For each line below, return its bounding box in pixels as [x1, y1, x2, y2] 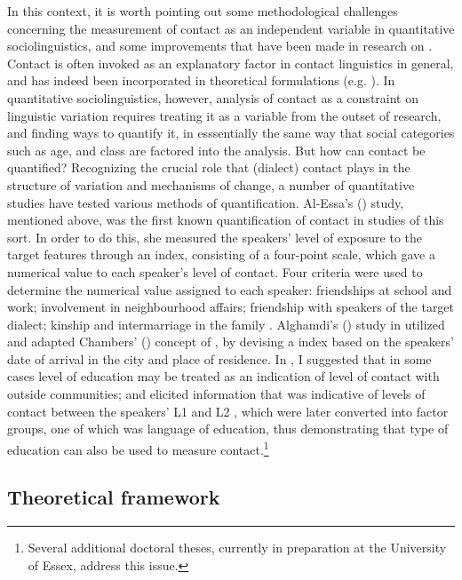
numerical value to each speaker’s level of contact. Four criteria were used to [7, 262, 423, 281]
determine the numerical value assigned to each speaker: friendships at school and [7, 280, 452, 298]
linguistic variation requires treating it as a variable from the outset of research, [7, 106, 442, 124]
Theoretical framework [7, 483, 220, 511]
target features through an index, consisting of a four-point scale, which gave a [7, 245, 435, 264]
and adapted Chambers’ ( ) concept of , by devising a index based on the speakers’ [7, 332, 454, 351]
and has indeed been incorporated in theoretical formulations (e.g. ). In [7, 71, 395, 90]
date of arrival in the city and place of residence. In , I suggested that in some [7, 349, 432, 368]
